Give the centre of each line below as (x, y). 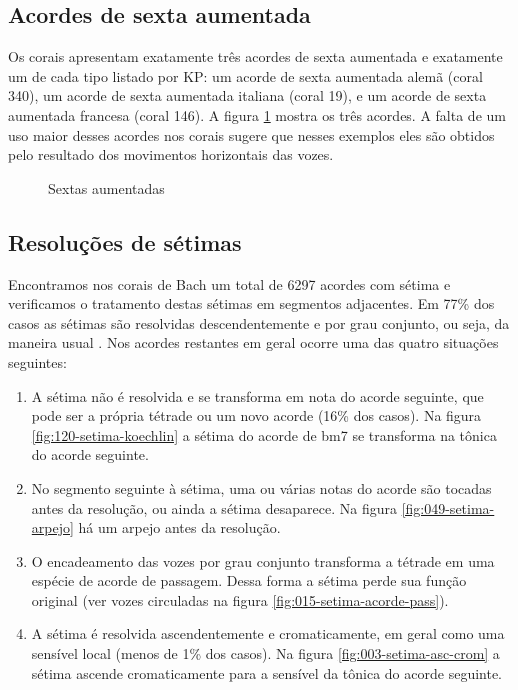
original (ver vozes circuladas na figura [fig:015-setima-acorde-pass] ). (240, 599)
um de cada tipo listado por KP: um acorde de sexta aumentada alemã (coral (245, 75)
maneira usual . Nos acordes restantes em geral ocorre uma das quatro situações (253, 342)
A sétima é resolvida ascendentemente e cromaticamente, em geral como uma (268, 633)
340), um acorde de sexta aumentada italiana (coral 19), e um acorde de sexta (247, 95)
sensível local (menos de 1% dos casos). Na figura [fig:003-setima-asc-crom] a (265, 653)
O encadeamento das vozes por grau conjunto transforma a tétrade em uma (263, 560)
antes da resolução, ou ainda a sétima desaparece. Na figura (214, 507)
